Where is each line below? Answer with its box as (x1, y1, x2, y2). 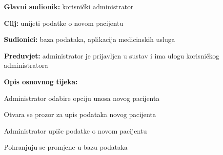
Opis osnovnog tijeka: (4, 76, 78, 86)
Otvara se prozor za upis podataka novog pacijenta (4, 109, 156, 119)
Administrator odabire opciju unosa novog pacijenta (4, 93, 160, 103)
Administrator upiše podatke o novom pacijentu (4, 125, 147, 136)
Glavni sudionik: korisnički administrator (4, 1, 134, 11)
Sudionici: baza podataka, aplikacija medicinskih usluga (4, 34, 175, 44)
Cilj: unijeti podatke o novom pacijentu (4, 18, 123, 28)
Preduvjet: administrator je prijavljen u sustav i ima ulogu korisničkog (4, 50, 220, 60)
